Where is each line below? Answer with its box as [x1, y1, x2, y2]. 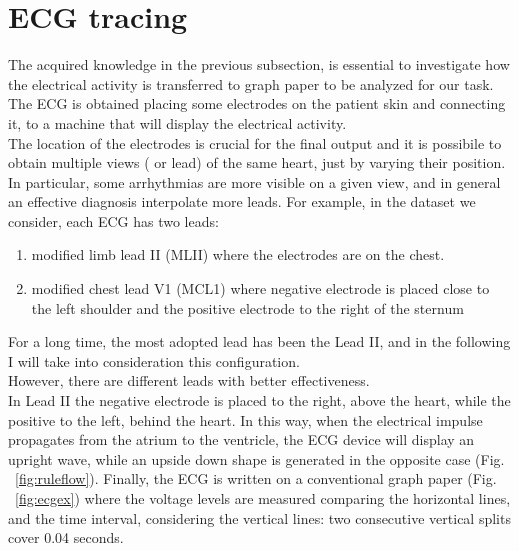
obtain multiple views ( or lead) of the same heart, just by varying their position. [8, 152, 506, 173]
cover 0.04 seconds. [8, 527, 124, 548]
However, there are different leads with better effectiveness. [8, 370, 370, 391]
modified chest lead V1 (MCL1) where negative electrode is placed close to [31, 278, 490, 299]
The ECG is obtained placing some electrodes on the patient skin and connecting [8, 93, 506, 114]
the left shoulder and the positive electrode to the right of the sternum [31, 297, 464, 318]
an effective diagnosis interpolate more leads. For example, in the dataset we [8, 191, 476, 212]
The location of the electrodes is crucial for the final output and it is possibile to [8, 132, 502, 153]
